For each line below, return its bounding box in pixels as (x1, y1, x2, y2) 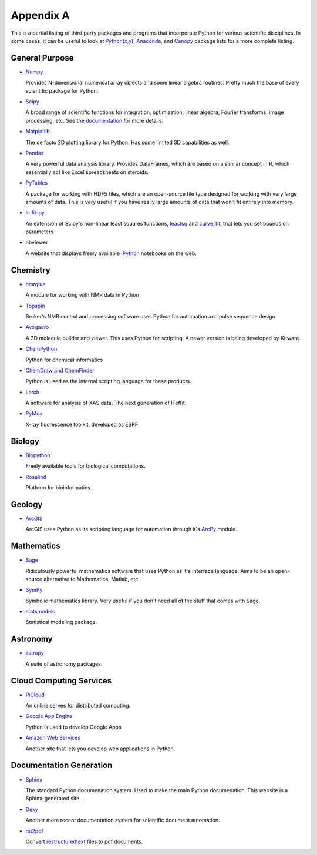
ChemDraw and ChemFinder (25, 367, 95, 374)
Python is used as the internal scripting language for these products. (25, 378, 191, 385)
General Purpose (11, 53, 74, 63)
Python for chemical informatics (25, 356, 103, 363)
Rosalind (25, 473, 47, 480)
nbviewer (25, 239, 48, 246)
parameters (25, 228, 54, 235)
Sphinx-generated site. (25, 795, 82, 802)
